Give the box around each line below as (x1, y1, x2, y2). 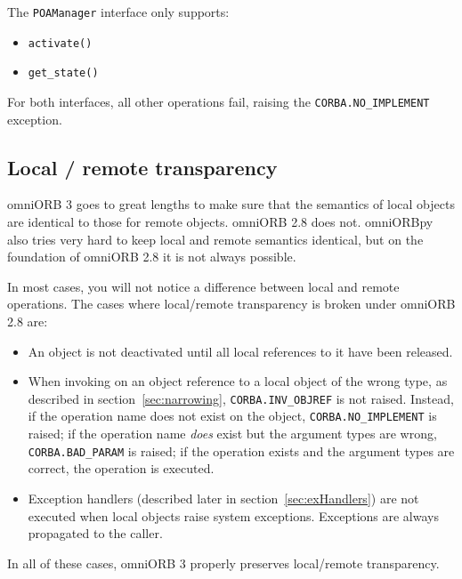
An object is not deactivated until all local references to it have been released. (28, 342, 453, 360)
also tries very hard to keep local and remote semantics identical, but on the (7, 229, 424, 248)
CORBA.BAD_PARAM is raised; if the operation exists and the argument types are (28, 441, 455, 460)
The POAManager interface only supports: (7, 3, 230, 20)
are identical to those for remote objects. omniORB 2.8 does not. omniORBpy (7, 213, 434, 231)
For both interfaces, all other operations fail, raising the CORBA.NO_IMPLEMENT (7, 92, 430, 110)
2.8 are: (7, 311, 48, 330)
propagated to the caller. (28, 524, 163, 543)
